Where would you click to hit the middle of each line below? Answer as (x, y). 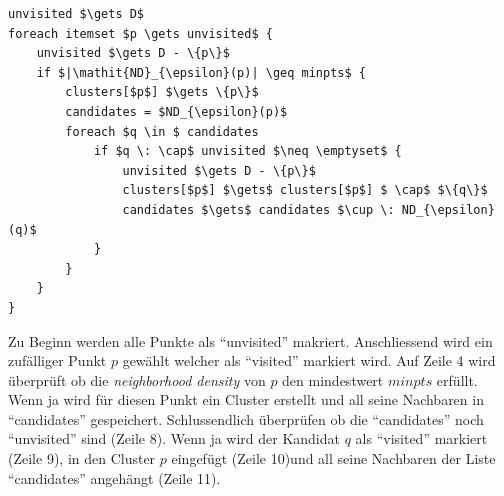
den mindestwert (333, 379)
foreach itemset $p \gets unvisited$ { (140, 33)
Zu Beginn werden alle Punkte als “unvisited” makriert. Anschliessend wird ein (250, 340)
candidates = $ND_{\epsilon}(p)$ (176, 111)
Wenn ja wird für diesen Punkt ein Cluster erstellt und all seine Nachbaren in (246, 399)
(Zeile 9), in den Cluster (82, 458)
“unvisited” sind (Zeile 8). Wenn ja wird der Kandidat (174, 438)
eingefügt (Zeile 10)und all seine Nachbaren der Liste (333, 458)
